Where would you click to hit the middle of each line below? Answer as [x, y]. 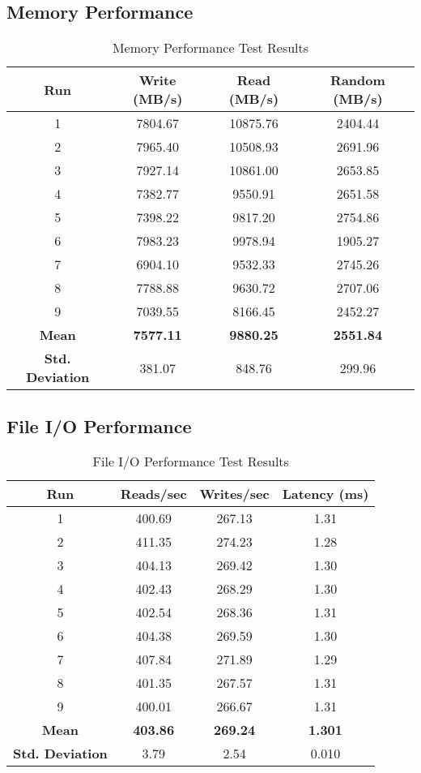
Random [358, 80]
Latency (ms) [325, 494]
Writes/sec [234, 494]
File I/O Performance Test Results [191, 462]
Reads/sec [153, 494]
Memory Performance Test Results [210, 48]
